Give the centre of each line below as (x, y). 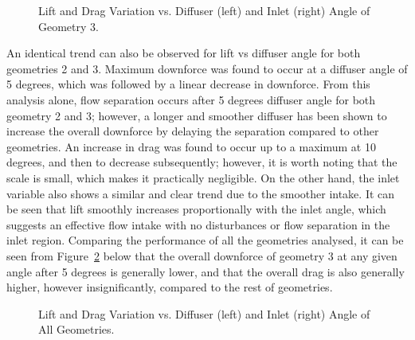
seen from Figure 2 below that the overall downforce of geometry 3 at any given (202, 255)
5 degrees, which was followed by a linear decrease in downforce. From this (188, 84)
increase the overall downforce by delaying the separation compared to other (193, 131)
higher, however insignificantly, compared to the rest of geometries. (170, 287)
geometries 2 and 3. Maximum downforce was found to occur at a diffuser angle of (207, 68)
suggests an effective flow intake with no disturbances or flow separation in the (198, 224)
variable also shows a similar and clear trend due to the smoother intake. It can (201, 193)
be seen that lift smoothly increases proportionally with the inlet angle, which (196, 209)
